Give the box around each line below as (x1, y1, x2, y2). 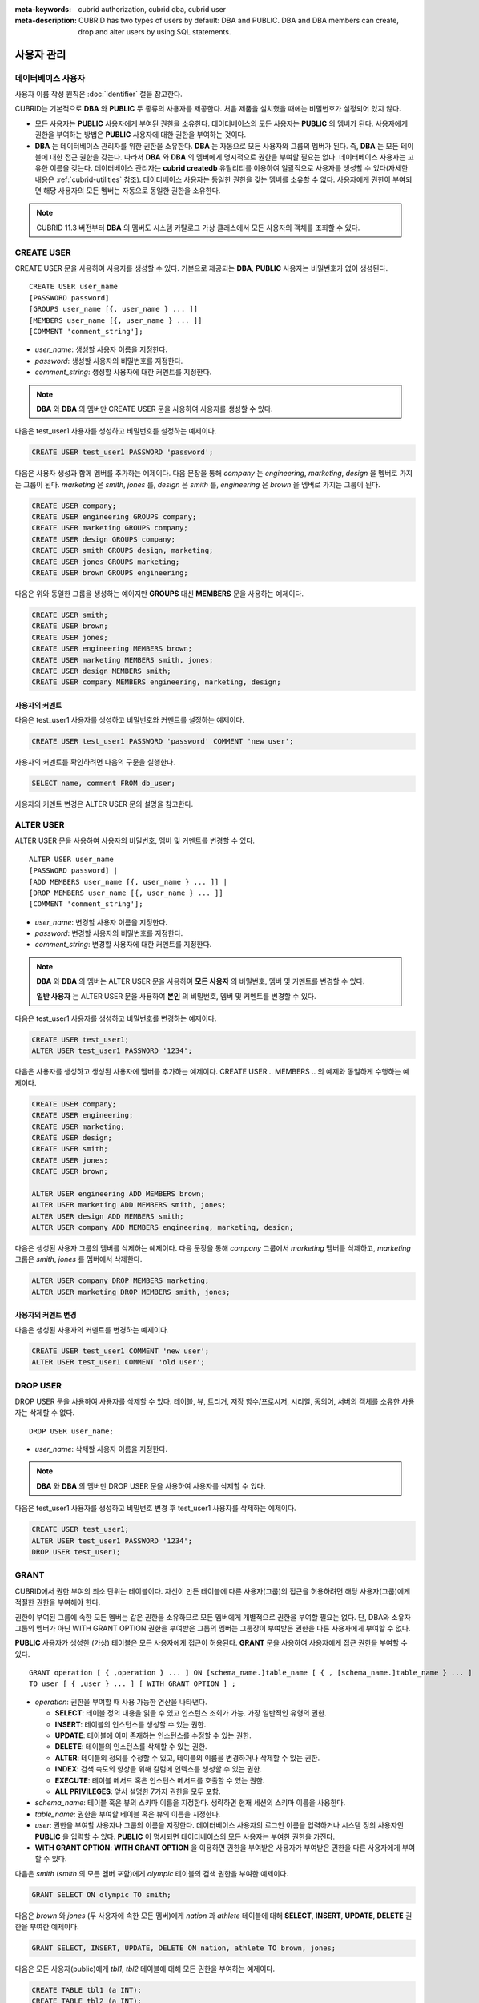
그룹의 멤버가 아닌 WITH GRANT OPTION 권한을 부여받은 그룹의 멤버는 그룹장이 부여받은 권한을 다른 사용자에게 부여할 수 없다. (14, 1623, 411, 1633)
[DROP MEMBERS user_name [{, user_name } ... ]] (29, 888, 223, 897)
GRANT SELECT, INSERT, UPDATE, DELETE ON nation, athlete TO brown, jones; (31, 1944, 336, 1953)
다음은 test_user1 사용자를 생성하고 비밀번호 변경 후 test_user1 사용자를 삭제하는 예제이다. (14, 1503, 296, 1513)
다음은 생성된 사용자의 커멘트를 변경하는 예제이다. (14, 1324, 170, 1334)
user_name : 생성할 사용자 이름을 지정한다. (34, 345, 168, 354)
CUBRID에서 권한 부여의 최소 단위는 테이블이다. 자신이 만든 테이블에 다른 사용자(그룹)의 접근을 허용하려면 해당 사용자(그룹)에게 (14, 1586, 411, 1596)
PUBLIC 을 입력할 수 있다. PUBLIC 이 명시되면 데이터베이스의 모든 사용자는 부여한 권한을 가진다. (34, 1832, 336, 1841)
